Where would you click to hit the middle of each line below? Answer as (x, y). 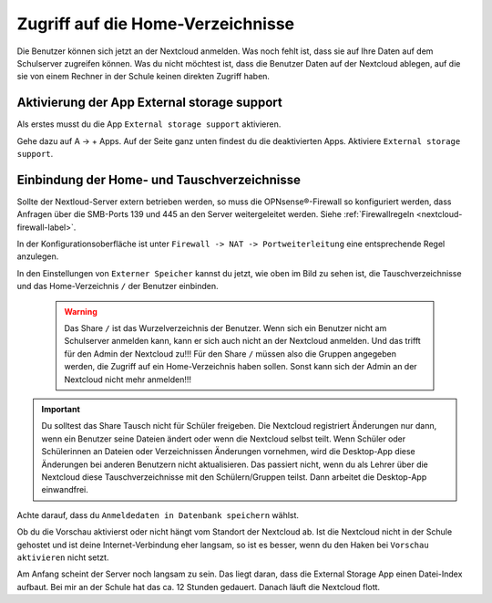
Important (61, 409)
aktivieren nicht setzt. (63, 557)
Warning (81, 311)
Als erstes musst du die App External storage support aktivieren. (149, 124)
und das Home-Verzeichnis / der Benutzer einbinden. (118, 286)
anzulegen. (38, 256)
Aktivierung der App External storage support (149, 103)
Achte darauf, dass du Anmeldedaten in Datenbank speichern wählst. (158, 515)
